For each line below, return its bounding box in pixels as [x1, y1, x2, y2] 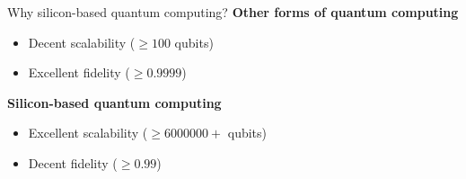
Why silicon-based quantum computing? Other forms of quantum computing [7, 3, 459, 21]
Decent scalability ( [28, 32, 136, 51]
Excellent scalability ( [28, 123, 148, 142]
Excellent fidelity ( [28, 63, 130, 82]
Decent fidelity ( [28, 153, 118, 172]
